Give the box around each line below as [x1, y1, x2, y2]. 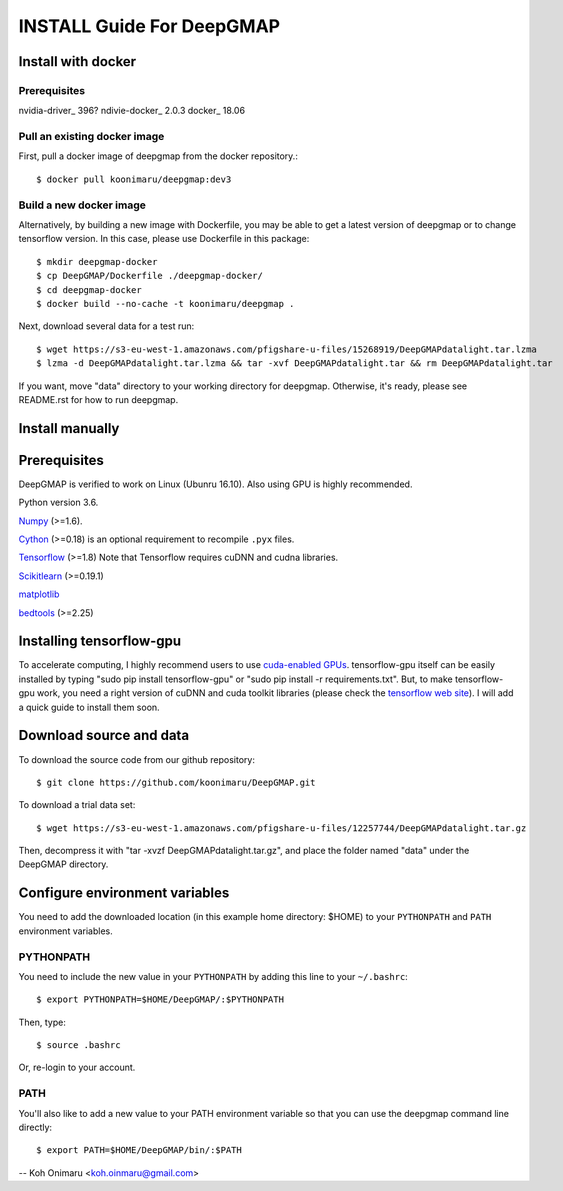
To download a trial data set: [18, 799, 136, 811]
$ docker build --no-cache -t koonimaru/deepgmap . [36, 298, 295, 309]
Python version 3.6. [18, 496, 99, 509]
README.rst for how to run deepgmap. [18, 393, 179, 405]
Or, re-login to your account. [18, 1061, 136, 1074]
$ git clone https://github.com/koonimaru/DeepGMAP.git [36, 776, 316, 788]
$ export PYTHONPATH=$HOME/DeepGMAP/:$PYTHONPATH [36, 994, 285, 1005]
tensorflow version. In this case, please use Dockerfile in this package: [18, 233, 310, 245]
